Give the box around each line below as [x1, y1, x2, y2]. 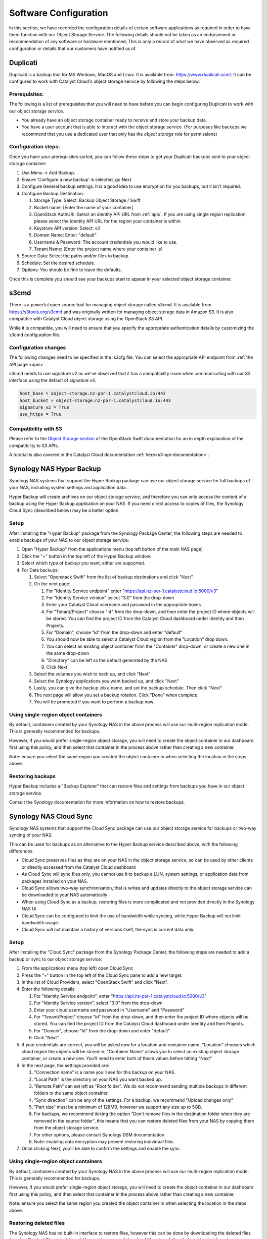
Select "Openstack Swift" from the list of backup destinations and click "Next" [34, 574, 193, 580]
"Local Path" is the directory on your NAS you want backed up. [34, 1076, 163, 1082]
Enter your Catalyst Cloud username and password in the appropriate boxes [46, 602, 201, 608]
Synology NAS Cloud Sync [9, 812, 93, 820]
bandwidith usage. [21, 919, 59, 925]
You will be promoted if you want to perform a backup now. [34, 699, 155, 705]
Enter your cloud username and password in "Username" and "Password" [34, 1007, 185, 1013]
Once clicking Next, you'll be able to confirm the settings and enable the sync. [21, 1145, 181, 1152]
